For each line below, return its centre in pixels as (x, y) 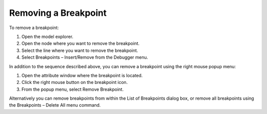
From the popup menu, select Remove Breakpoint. (72, 89)
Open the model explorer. (47, 37)
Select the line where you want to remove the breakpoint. (80, 50)
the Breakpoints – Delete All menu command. (55, 105)
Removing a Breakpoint (58, 13)
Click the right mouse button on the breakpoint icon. (75, 82)
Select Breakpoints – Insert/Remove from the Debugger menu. (85, 57)
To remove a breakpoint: (34, 28)
